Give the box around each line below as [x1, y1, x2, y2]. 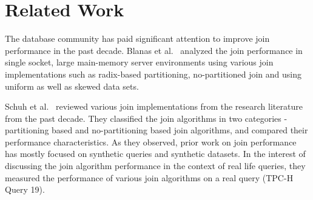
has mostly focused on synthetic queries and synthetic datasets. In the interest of [5, 147, 306, 160]
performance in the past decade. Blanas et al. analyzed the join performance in [5, 44, 303, 56]
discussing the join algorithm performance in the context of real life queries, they [5, 159, 306, 172]
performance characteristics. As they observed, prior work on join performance [5, 135, 297, 148]
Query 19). [5, 183, 45, 196]
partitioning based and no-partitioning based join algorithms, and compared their [5, 124, 308, 136]
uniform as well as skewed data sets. [5, 79, 139, 92]
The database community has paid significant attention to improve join [5, 32, 270, 45]
